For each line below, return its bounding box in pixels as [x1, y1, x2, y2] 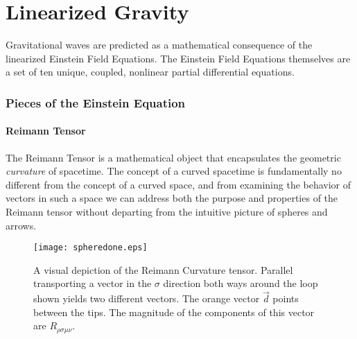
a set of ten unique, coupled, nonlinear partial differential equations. [6, 64, 295, 79]
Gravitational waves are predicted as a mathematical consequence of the [6, 37, 313, 52]
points [272, 291, 299, 306]
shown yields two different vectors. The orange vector [33, 291, 260, 306]
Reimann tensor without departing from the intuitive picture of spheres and [6, 204, 328, 218]
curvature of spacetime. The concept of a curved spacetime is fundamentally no [6, 164, 342, 178]
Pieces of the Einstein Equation [6, 94, 186, 111]
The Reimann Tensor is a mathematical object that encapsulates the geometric [6, 150, 341, 164]
